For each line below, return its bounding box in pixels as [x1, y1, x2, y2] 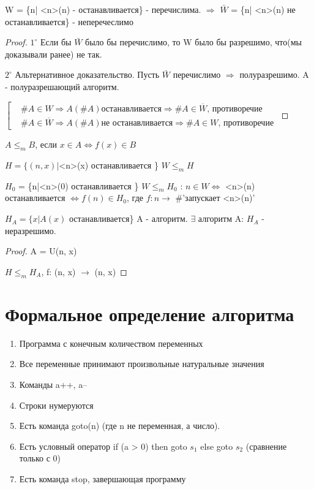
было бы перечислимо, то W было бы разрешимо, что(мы [85, 36, 302, 48]
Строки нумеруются [19, 398, 94, 411]
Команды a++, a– [19, 377, 88, 390]
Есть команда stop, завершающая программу [19, 472, 186, 485]
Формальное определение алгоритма [5, 301, 294, 326]
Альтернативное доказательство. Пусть [15, 68, 160, 81]
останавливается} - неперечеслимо [5, 15, 133, 28]
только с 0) [19, 452, 61, 464]
